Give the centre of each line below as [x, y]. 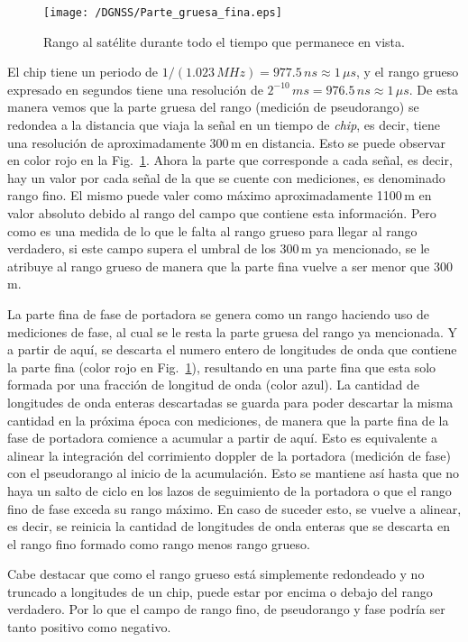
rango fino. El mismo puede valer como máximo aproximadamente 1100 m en [220, 195]
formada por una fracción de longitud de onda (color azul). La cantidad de [213, 385]
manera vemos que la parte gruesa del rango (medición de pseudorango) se [213, 107]
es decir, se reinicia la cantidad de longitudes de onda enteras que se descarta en [229, 526]
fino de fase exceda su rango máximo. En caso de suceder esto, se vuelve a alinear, [234, 508]
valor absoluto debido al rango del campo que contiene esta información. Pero [222, 213]
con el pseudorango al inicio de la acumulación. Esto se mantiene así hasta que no [234, 473]
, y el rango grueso [408, 72]
